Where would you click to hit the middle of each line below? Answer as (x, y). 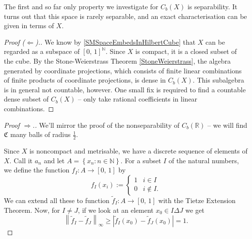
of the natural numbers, (204, 160)
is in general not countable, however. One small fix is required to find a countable (125, 89)
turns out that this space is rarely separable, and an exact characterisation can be (126, 16)
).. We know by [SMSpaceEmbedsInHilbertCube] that (116, 42)
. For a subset (141, 160)
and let (54, 160)
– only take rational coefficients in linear (138, 99)
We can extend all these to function (57, 200)
